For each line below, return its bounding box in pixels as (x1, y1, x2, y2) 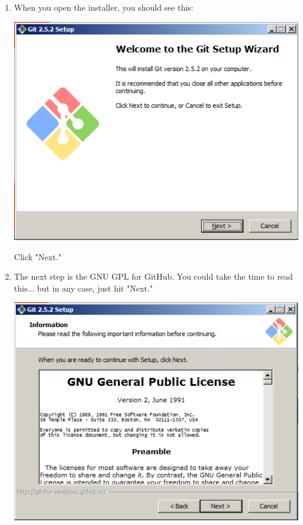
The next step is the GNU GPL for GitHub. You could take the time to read (14, 270, 293, 283)
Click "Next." (14, 250, 62, 262)
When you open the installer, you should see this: (14, 1, 194, 13)
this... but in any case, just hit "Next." (14, 281, 153, 294)
